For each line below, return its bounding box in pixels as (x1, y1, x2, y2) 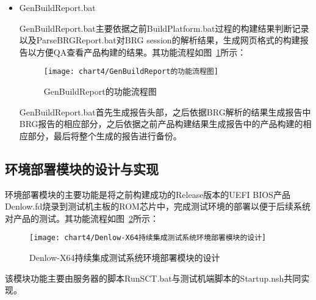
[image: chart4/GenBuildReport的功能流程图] (43, 67, 218, 76)
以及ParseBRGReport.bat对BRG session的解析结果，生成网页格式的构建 (19, 34, 300, 46)
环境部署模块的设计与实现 (5, 159, 159, 178)
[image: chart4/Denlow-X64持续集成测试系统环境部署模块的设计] (29, 233, 267, 243)
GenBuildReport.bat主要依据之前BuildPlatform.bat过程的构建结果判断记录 (19, 21, 309, 34)
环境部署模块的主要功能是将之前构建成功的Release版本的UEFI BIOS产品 (5, 188, 290, 200)
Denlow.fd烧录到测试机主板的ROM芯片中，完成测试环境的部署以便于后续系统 (5, 200, 311, 213)
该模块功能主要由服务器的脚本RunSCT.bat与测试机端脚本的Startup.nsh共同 (5, 271, 301, 284)
